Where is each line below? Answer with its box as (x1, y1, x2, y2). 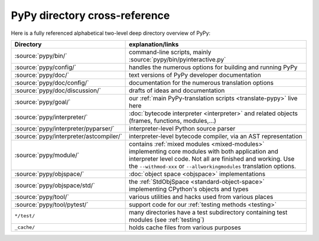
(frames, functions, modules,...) (129, 116, 217, 125)
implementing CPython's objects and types (129, 185, 249, 193)
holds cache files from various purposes (129, 223, 242, 232)
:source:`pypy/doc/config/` (14, 79, 89, 87)
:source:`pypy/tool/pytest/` (14, 200, 89, 209)
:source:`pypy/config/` (14, 63, 77, 71)
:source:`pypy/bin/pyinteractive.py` (129, 55, 226, 63)
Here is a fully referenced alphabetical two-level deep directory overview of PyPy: (11, 30, 211, 37)
